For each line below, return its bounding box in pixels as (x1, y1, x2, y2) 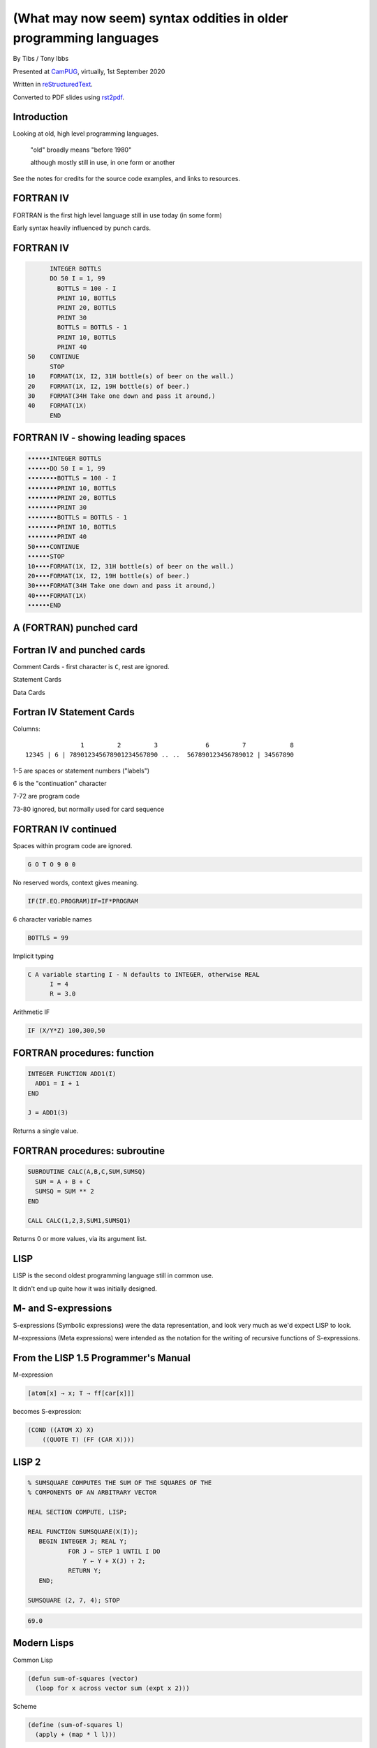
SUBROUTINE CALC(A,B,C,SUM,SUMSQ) (27, 1168, 146, 1176)
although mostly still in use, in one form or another (30, 158, 175, 167)
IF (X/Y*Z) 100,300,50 (27, 1026, 105, 1035)
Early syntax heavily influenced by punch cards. (13, 224, 151, 232)
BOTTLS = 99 (27, 933, 69, 942)
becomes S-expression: (13, 1407, 82, 1415)
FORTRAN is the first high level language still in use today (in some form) (13, 210, 223, 220)
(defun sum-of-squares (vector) (27, 1675, 139, 1682)
